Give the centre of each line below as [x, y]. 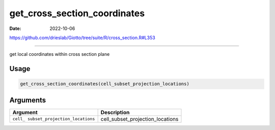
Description [115, 112]
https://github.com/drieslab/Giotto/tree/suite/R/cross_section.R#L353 [82, 38]
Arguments [28, 100]
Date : [15, 28]
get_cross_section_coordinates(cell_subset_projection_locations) [105, 84]
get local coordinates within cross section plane [60, 54]
